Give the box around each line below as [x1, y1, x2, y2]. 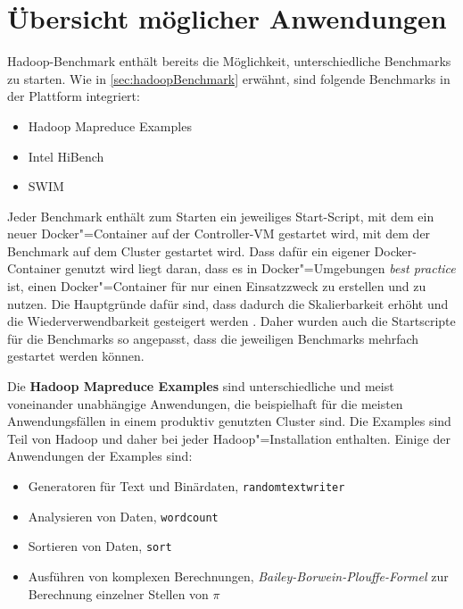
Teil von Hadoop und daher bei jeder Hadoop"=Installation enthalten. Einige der [7, 429, 451, 447]
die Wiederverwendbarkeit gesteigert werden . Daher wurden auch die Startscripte [7, 312, 456, 330]
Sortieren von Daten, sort [28, 537, 172, 555]
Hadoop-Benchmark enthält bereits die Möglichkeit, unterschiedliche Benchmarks [7, 52, 451, 71]
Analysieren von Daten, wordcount [28, 506, 219, 525]
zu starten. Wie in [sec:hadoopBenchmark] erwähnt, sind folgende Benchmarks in [7, 69, 451, 88]
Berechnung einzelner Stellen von [28, 584, 209, 603]
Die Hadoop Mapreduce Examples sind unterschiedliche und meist [7, 377, 394, 396]
